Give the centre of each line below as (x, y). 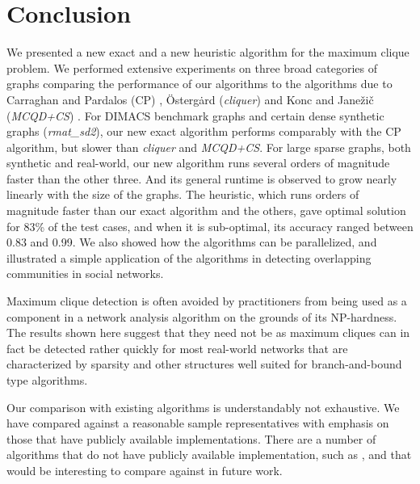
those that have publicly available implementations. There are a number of (191, 438)
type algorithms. (47, 380)
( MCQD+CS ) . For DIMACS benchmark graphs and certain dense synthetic (195, 115)
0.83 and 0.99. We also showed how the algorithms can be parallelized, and (192, 242)
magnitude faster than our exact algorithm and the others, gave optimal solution (206, 210)
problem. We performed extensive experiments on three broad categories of (192, 67)
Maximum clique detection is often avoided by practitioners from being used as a (207, 301)
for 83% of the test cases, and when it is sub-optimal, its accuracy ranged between (210, 226)
